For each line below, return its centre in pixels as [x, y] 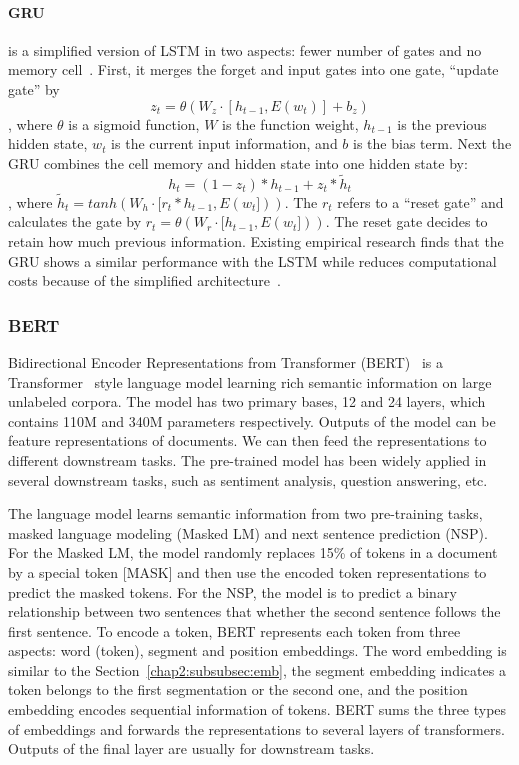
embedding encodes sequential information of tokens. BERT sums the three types [257, 709]
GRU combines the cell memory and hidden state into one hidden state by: [238, 162]
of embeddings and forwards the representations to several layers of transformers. [256, 728]
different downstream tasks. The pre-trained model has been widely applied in [247, 459]
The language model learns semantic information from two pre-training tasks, [245, 513]
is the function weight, [290, 123]
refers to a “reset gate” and [420, 201]
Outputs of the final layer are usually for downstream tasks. [191, 748]
